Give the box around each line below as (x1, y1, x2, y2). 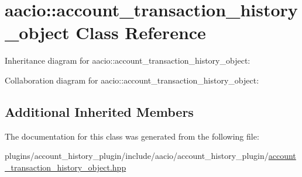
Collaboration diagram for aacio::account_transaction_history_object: (5, 74, 259, 86)
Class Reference (75, 20, 206, 44)
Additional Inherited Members (5, 102, 194, 120)
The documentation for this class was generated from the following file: (5, 130, 259, 142)
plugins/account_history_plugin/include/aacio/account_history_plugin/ (5, 150, 269, 162)
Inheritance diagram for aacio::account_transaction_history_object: (5, 54, 250, 67)
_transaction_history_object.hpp (5, 161, 126, 173)
